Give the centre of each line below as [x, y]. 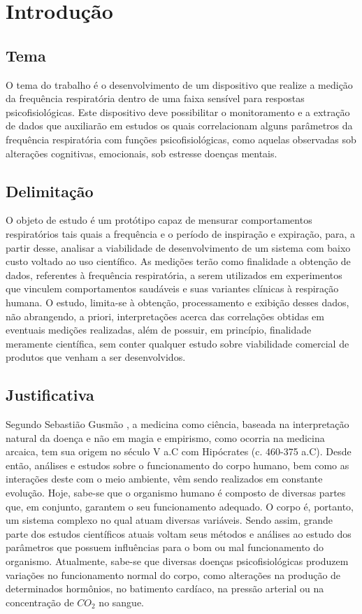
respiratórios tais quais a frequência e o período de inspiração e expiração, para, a [181, 233]
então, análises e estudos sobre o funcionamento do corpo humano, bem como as [178, 465]
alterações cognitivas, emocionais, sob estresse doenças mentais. [142, 153]
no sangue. [122, 602]
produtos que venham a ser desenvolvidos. [96, 357]
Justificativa [50, 395]
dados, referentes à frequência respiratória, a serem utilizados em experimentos [174, 274]
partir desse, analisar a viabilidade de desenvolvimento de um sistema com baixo [178, 247]
